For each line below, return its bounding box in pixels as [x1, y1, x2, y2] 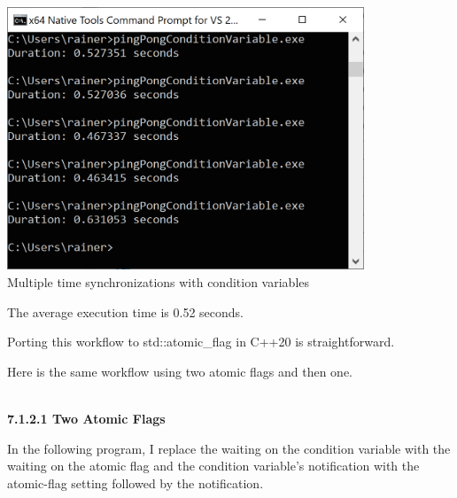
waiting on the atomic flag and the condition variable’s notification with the [7, 456, 420, 475]
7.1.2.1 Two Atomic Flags [7, 409, 166, 428]
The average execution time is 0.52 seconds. [7, 302, 244, 321]
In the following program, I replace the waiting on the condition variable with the [7, 439, 451, 457]
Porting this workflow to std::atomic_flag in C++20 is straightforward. [7, 332, 395, 351]
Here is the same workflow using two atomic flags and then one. [7, 362, 352, 380]
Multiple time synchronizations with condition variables [7, 273, 310, 292]
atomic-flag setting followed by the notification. [7, 473, 264, 492]
